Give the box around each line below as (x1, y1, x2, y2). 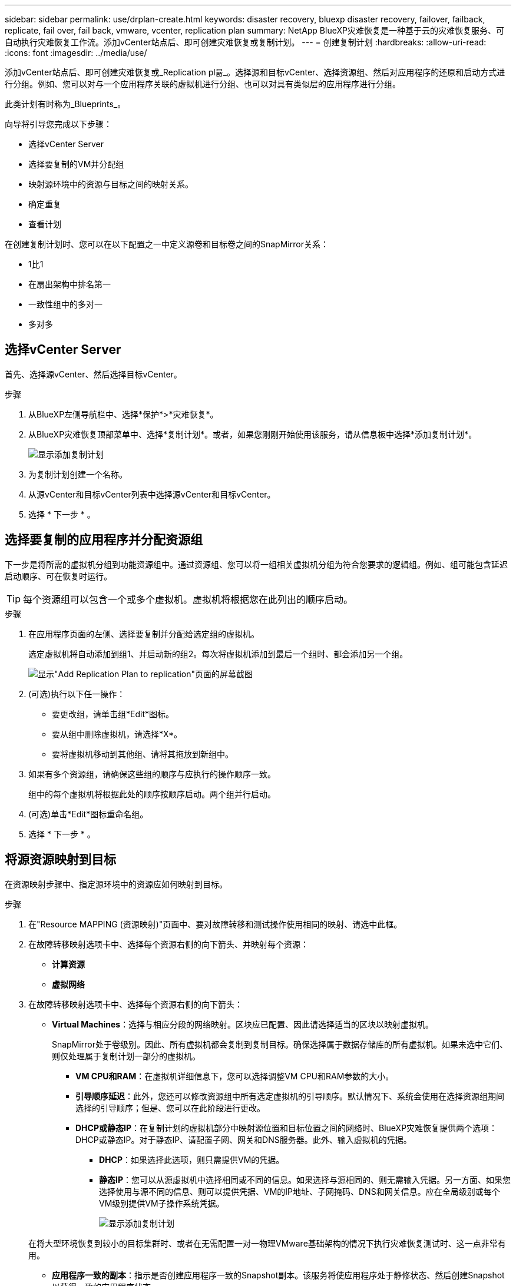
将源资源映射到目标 (5, 852, 116, 867)
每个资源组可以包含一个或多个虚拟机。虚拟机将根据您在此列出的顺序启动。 (23, 593, 353, 605)
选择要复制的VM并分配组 (28, 159, 124, 169)
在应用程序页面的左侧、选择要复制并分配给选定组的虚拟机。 (28, 628, 259, 639)
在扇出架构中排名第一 (28, 279, 111, 289)
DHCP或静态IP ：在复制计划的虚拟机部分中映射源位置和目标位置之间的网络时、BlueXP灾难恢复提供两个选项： (75, 1122, 498, 1133)
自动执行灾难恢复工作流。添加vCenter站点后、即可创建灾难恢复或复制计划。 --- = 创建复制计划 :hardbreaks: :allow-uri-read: (5, 37, 487, 47)
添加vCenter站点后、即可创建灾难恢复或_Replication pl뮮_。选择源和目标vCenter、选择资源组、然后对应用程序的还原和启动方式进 (5, 67, 505, 77)
